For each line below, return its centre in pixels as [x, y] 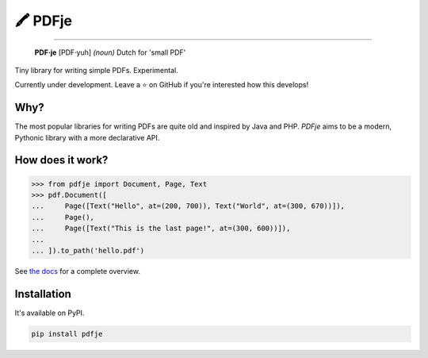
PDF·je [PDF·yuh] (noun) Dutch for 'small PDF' [110, 52]
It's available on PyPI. [50, 313]
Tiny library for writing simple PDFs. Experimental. [96, 70]
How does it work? [61, 160]
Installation [43, 294]
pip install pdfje [67, 334]
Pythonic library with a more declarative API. [87, 137]
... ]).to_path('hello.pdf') [88, 250]
